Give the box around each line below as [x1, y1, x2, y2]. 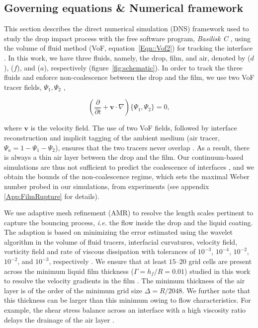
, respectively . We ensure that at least [49, 256, 167, 266]
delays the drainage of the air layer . [4, 314, 114, 325]
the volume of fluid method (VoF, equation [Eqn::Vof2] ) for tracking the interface [4, 43, 253, 53]
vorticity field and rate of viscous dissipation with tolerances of [4, 246, 196, 257]
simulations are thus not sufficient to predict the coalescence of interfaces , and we [4, 161, 255, 172]
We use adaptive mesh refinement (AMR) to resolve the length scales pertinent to [4, 207, 254, 218]
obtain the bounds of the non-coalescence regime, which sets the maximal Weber [4, 171, 250, 182]
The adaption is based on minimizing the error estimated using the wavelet [4, 227, 233, 237]
